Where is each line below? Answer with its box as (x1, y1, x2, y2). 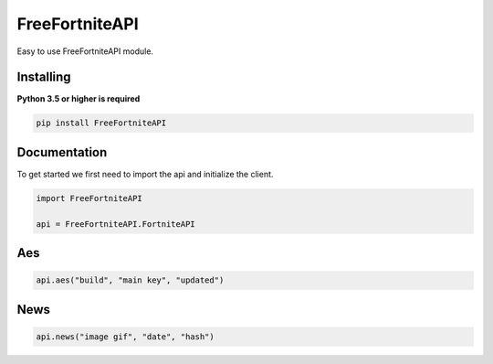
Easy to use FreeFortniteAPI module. (16, 46, 154, 57)
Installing (16, 70, 72, 85)
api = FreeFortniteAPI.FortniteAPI (36, 219, 195, 229)
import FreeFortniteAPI (36, 193, 143, 203)
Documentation (16, 145, 108, 160)
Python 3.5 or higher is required (16, 93, 141, 104)
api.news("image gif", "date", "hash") (36, 331, 215, 342)
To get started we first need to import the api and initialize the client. (16, 168, 274, 179)
